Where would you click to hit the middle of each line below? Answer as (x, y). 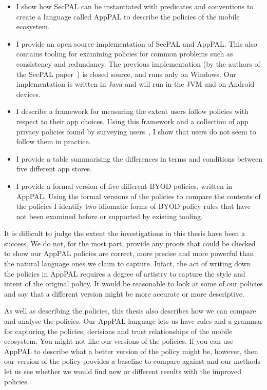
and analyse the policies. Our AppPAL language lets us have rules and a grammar (133, 321)
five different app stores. (54, 169)
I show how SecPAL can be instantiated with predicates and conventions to (135, 6)
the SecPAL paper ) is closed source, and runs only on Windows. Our (126, 74)
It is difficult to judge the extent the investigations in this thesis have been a (125, 233)
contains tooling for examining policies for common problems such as (125, 54)
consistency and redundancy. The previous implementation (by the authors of (138, 63)
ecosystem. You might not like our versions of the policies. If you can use (119, 341)
